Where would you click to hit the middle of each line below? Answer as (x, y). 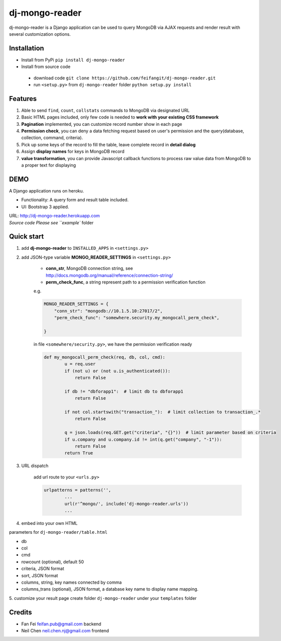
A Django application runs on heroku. (47, 190)
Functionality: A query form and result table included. (75, 200)
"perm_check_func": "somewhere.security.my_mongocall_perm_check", (137, 318)
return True (79, 453)
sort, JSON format (40, 575)
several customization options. (40, 34)
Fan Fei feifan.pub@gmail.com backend (61, 624)
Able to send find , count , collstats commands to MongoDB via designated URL (105, 110)
